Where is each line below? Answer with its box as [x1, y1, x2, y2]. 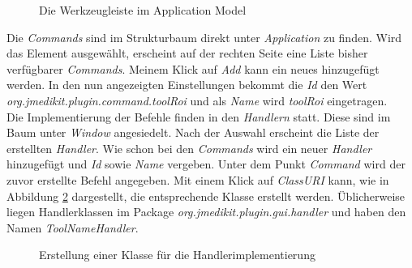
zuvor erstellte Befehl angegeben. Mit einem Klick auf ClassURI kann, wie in [6, 171, 389, 188]
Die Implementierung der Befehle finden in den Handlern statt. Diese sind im [6, 108, 391, 125]
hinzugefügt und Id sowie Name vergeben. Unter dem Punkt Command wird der [6, 155, 406, 172]
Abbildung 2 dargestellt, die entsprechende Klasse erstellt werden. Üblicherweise [6, 187, 406, 204]
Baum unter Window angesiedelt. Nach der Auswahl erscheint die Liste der [6, 124, 380, 141]
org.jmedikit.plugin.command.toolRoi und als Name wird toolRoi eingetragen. [6, 91, 388, 108]
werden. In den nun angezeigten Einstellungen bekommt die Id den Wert [6, 76, 367, 93]
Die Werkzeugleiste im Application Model [39, 2, 247, 18]
